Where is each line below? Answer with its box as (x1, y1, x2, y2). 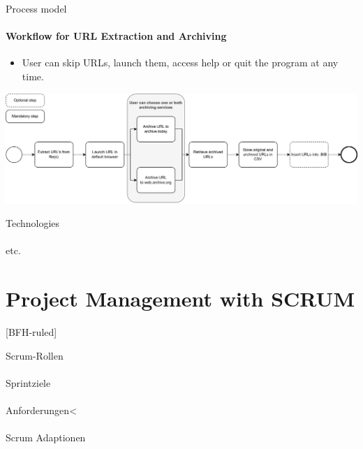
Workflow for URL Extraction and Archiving (6, 29, 227, 43)
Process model (6, 1, 67, 15)
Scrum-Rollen (6, 348, 64, 362)
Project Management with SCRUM (6, 284, 355, 313)
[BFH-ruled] (6, 325, 57, 339)
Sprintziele (6, 375, 51, 390)
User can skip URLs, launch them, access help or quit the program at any (22, 55, 339, 70)
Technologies (6, 216, 60, 230)
